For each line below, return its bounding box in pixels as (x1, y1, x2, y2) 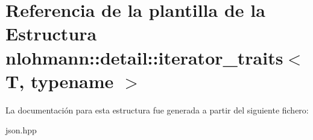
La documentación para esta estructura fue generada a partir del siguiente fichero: (5, 103, 309, 116)
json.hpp (5, 124, 37, 136)
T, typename (5, 68, 114, 93)
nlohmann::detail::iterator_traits (5, 45, 283, 69)
